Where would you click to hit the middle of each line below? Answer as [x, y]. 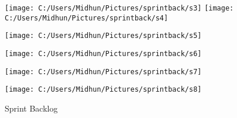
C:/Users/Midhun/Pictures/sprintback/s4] [87, 18]
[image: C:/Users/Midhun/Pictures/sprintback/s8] [103, 90]
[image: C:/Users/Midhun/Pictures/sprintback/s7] [103, 72]
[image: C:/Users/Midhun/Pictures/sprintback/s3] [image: [119, 8]
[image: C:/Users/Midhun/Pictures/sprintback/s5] [103, 36]
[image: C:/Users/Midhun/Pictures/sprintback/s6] [103, 53]
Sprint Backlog [31, 108]
